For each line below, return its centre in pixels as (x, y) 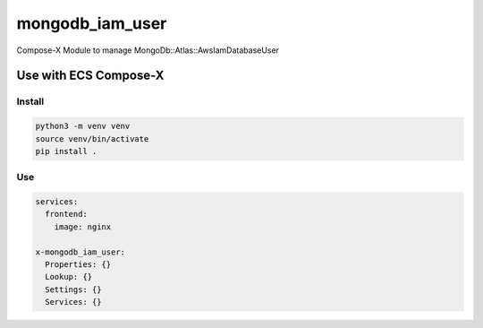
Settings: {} (73, 289)
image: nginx (83, 227)
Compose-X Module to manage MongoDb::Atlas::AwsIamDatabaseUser (148, 50)
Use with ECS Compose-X (90, 76)
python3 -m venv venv (83, 126)
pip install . (66, 151)
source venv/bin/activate (92, 138)
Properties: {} (78, 264)
